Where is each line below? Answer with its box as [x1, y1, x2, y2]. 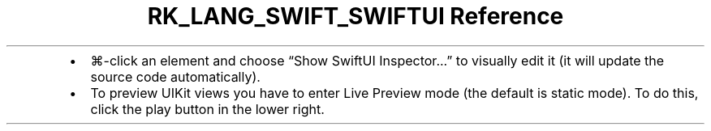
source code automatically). [90, 68, 261, 85]
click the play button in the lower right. [90, 100, 325, 117]
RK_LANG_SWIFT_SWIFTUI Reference [147, 2, 564, 30]
